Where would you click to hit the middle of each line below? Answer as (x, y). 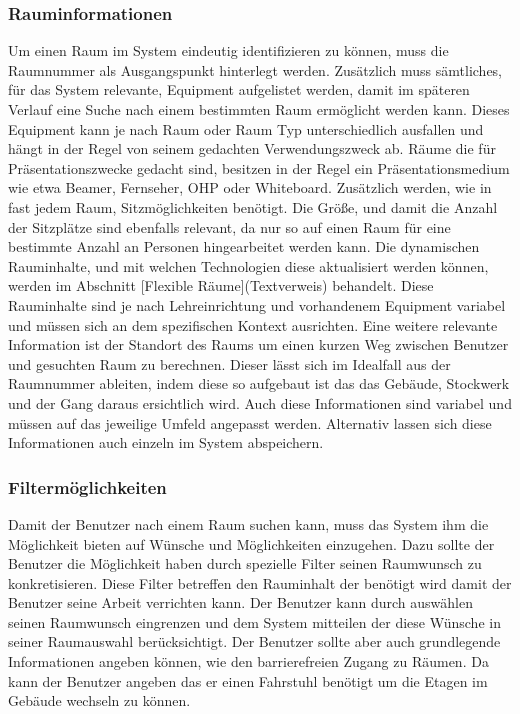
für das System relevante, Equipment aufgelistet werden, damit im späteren (239, 89)
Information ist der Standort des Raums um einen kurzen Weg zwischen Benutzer (258, 344)
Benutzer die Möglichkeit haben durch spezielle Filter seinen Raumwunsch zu (245, 563)
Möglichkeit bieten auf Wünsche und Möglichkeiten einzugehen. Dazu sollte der (251, 543)
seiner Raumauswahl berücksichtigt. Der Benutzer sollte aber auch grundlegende (254, 641)
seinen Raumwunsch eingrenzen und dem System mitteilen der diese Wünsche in (254, 621)
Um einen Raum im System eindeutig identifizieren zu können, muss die (228, 50)
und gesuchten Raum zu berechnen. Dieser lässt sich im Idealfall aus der (229, 363)
